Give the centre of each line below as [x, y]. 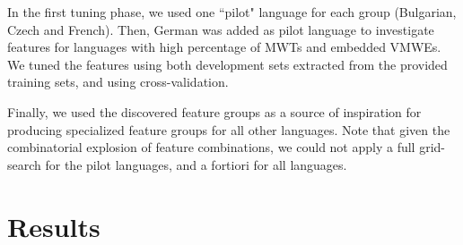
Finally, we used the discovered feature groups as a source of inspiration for [214, 111]
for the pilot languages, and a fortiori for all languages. [196, 164]
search [24, 164]
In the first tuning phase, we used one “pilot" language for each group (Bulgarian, [232, 12]
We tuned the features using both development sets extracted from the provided [227, 64]
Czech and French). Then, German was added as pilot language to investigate [221, 29]
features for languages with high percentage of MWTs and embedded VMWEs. [224, 47]
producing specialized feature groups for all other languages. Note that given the [229, 129]
